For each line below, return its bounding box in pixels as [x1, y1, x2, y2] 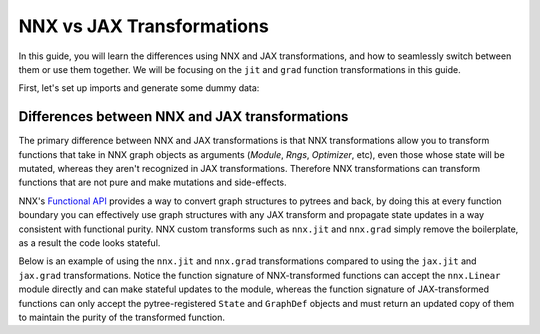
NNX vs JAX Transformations [18, 15, 269, 37]
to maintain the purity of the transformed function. [18, 311, 225, 323]
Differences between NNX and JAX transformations [18, 108, 349, 125]
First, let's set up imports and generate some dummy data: [18, 82, 260, 94]
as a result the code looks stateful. [18, 236, 161, 249]
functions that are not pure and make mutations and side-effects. [18, 176, 287, 189]
